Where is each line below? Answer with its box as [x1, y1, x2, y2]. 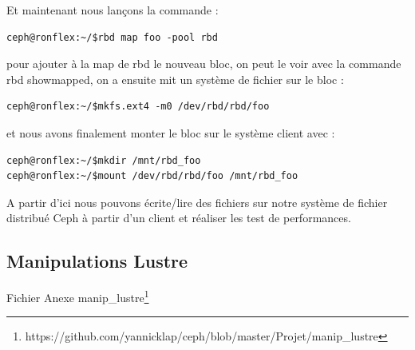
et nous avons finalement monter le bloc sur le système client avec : [6, 124, 335, 141]
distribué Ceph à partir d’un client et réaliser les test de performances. [6, 209, 351, 226]
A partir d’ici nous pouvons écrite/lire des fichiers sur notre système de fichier [6, 193, 388, 210]
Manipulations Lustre [6, 249, 188, 273]
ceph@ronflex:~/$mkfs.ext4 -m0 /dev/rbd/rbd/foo [6, 101, 270, 113]
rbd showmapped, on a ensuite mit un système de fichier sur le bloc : [6, 70, 344, 87]
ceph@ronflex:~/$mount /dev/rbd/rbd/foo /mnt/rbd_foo [6, 170, 298, 182]
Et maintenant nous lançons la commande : [6, 2, 219, 18]
